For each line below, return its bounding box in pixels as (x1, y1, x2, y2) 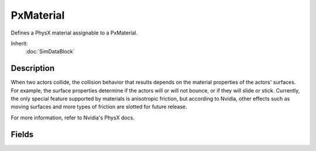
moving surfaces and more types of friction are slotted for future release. (11, 103, 187, 111)
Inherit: (11, 40, 28, 47)
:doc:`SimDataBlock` (25, 48, 75, 55)
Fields (11, 129, 34, 139)
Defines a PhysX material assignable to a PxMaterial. (11, 29, 138, 36)
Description (11, 63, 55, 73)
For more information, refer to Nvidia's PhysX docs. (11, 114, 135, 121)
